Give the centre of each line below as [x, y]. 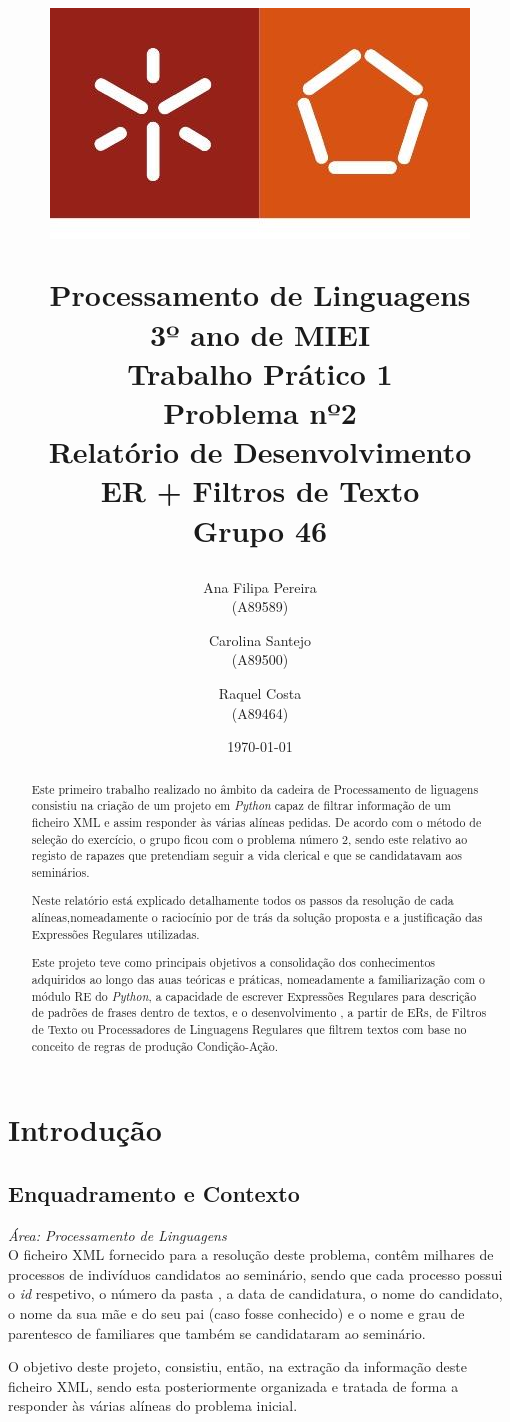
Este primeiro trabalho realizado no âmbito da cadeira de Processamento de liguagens [255, 788]
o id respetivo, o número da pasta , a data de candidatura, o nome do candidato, [255, 1293]
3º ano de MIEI [260, 333]
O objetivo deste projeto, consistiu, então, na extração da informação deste [237, 1366]
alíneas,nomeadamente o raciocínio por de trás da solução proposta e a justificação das [257, 917]
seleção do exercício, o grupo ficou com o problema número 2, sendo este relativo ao [249, 838]
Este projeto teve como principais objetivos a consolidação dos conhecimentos [233, 962]
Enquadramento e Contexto [154, 1192]
